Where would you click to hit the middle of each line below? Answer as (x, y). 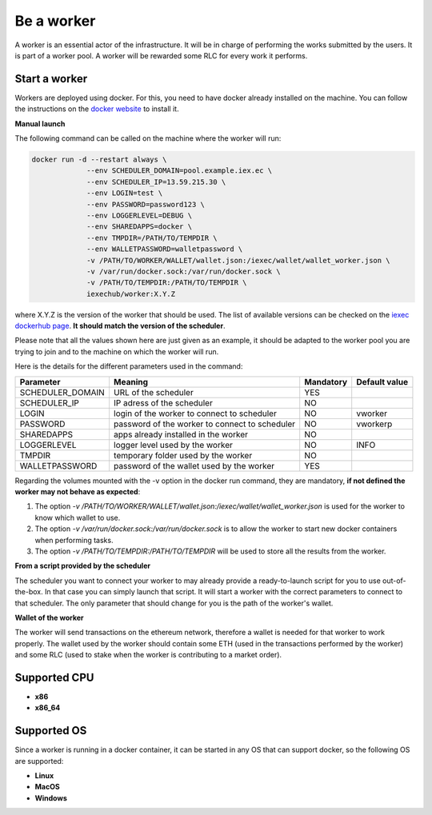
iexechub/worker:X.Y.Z (131, 294)
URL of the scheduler (153, 392)
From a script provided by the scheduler (83, 566)
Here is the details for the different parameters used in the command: (129, 366)
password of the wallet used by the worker (194, 465)
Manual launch (40, 123)
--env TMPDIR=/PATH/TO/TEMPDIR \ (152, 238)
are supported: (39, 761)
